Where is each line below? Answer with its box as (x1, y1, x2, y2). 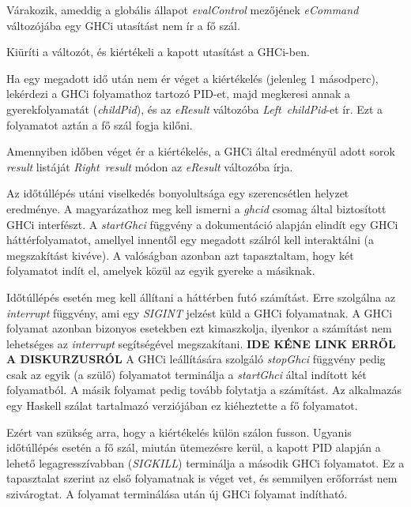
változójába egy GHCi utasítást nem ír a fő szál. (6, 17, 240, 33)
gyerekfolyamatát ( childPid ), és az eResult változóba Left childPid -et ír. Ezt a (6, 100, 383, 117)
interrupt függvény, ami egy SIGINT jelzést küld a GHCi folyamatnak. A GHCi (6, 304, 393, 321)
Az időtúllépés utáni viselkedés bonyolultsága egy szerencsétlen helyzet (6, 185, 349, 201)
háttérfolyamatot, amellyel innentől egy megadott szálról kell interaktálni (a (6, 231, 374, 248)
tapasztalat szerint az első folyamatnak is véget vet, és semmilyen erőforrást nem (6, 470, 398, 486)
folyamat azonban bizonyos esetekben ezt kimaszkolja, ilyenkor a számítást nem (6, 320, 392, 336)
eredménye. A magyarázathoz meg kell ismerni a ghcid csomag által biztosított (6, 200, 386, 216)
